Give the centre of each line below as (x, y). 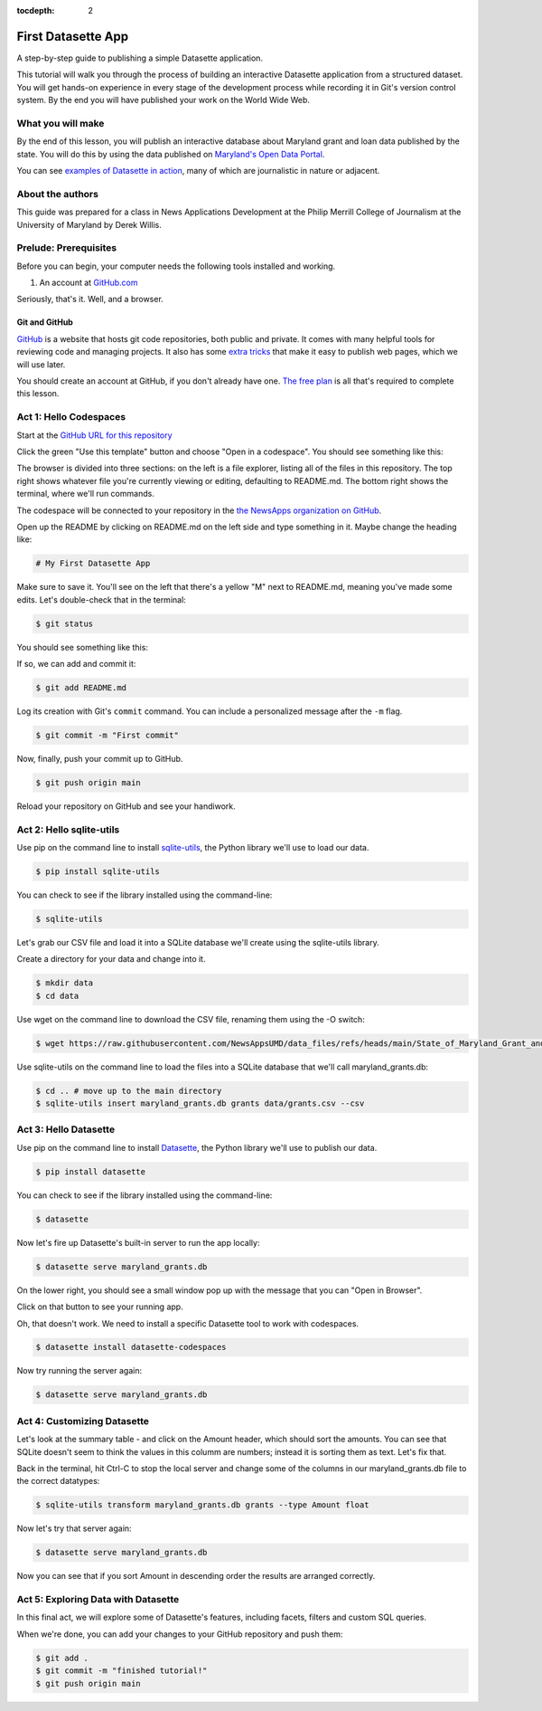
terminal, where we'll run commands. (86, 494)
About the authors (58, 194)
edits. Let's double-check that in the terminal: (102, 599)
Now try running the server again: (79, 1371)
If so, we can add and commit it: (76, 664)
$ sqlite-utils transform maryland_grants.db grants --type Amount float (202, 1505)
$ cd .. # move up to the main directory (129, 1091)
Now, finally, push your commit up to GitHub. (100, 758)
